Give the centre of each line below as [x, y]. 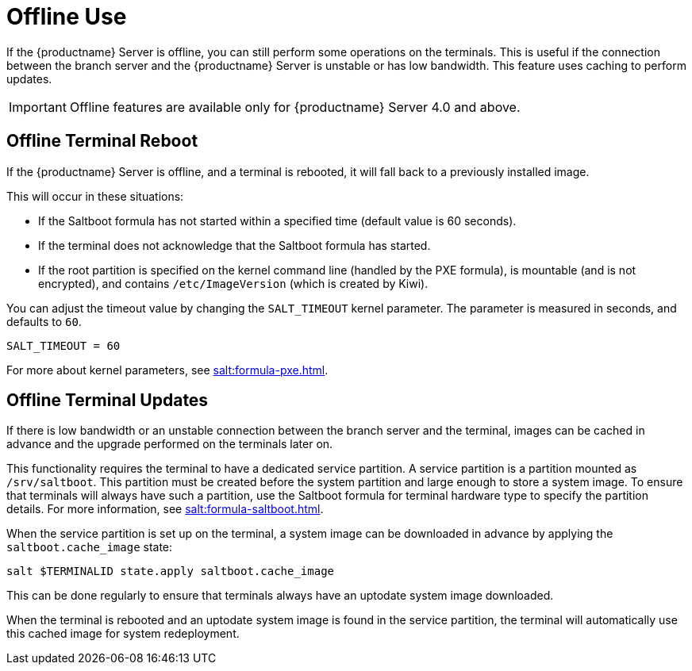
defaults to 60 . [44, 321]
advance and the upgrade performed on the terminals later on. [170, 444]
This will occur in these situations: [95, 196]
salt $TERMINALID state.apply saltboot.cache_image [171, 571]
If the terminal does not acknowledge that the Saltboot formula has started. [235, 245]
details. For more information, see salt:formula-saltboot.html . [165, 509]
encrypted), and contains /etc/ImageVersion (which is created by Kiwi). [233, 283]
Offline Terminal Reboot [102, 141]
